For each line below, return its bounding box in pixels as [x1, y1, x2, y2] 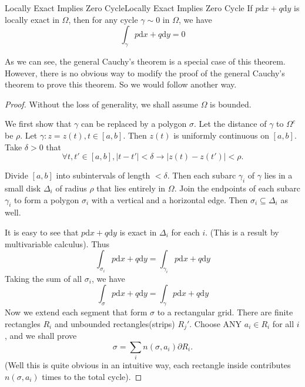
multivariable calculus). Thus [5, 237, 109, 250]
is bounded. [210, 97, 252, 110]
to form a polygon [14, 193, 79, 206]
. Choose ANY [189, 317, 242, 329]
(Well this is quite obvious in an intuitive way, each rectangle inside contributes [5, 359, 291, 371]
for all [272, 317, 294, 329]
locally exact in [5, 13, 59, 25]
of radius [55, 181, 87, 194]
